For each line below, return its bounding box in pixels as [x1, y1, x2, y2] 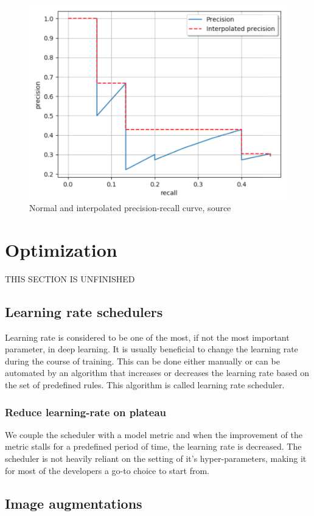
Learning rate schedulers [5, 302, 163, 321]
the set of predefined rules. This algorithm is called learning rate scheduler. [5, 378, 285, 391]
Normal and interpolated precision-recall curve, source [29, 201, 231, 214]
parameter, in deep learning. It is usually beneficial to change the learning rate [5, 343, 298, 355]
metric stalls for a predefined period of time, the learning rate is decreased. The [5, 440, 302, 453]
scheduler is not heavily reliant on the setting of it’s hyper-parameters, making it [5, 451, 307, 464]
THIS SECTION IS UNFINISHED [5, 272, 135, 285]
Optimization [5, 237, 117, 262]
